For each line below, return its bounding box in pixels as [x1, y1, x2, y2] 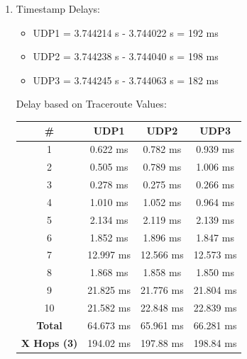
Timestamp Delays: [16, 1, 100, 16]
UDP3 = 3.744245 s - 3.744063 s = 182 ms [33, 72, 219, 87]
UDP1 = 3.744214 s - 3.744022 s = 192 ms [33, 25, 219, 40]
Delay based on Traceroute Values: [16, 96, 167, 111]
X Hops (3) [21, 335, 78, 350]
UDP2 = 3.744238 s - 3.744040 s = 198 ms [33, 49, 219, 64]
